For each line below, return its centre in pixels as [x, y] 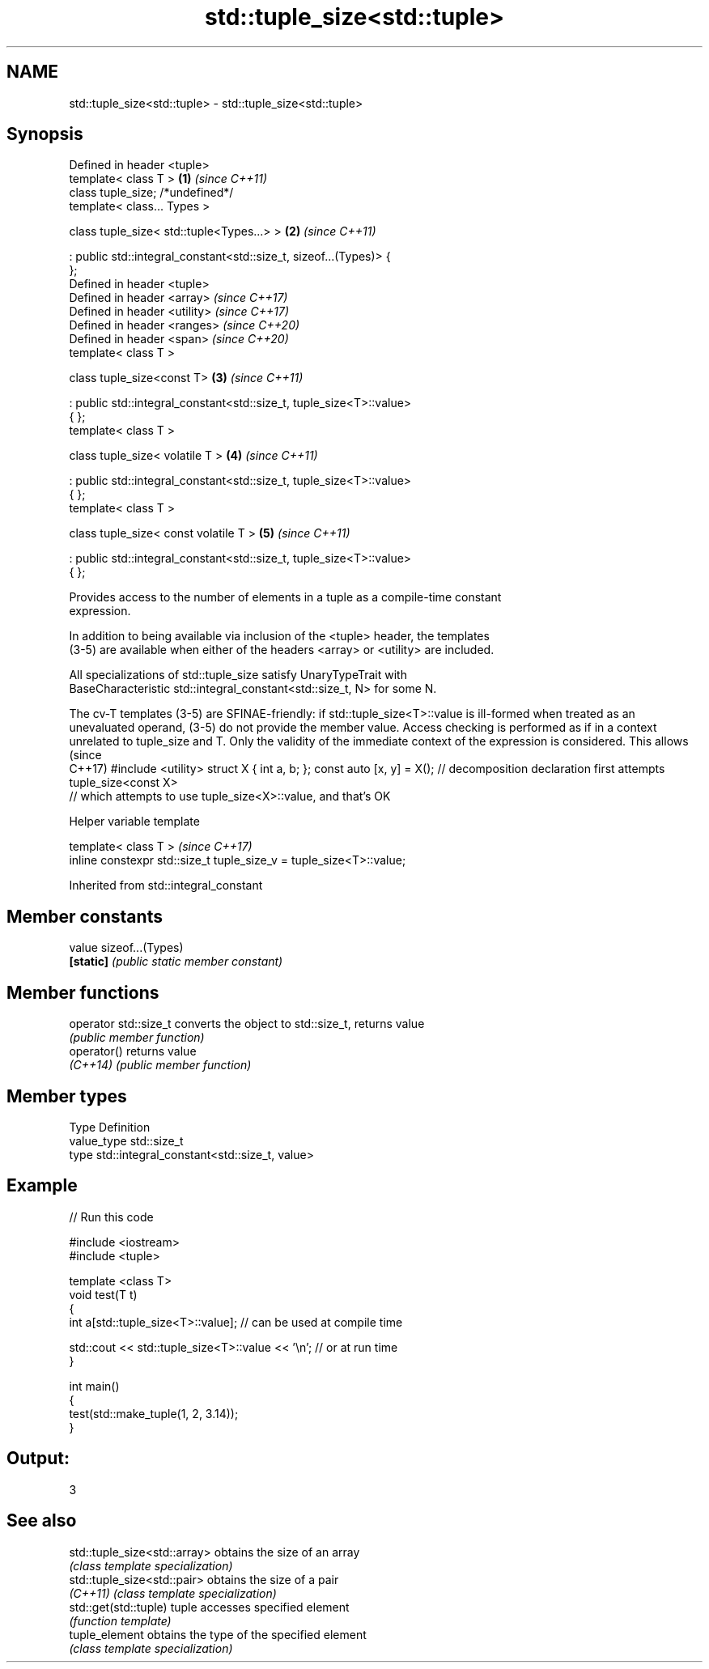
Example [42, 1186]
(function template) [120, 1620]
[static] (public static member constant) [176, 962]
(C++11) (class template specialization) [173, 1593]
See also [42, 1521]
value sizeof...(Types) [126, 948]
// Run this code [111, 1217]
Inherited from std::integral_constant [166, 885]
